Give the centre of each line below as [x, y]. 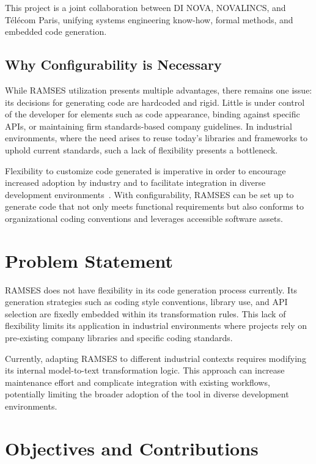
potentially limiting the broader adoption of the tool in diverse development [147, 394]
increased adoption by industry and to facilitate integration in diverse [135, 182]
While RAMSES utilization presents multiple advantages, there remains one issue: [159, 90]
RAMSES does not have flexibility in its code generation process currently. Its [151, 289]
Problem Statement [89, 260]
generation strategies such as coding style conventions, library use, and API [146, 302]
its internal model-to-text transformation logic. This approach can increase [145, 370]
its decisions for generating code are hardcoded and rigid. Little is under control [155, 102]
